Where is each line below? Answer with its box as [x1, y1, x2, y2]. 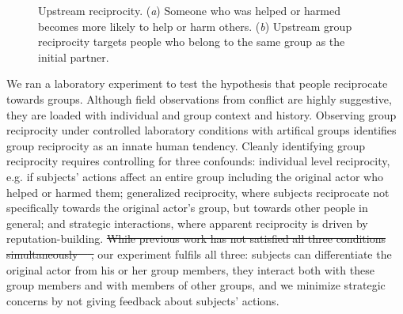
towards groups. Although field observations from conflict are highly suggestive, [6, 90, 392, 107]
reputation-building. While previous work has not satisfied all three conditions [6, 230, 386, 247]
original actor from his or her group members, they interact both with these [6, 261, 374, 278]
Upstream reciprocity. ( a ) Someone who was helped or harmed [38, 2, 341, 18]
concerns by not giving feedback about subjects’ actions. [6, 292, 279, 308]
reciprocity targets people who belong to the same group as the [38, 33, 345, 50]
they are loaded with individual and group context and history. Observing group [6, 106, 397, 123]
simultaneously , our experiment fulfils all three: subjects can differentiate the [6, 245, 392, 262]
